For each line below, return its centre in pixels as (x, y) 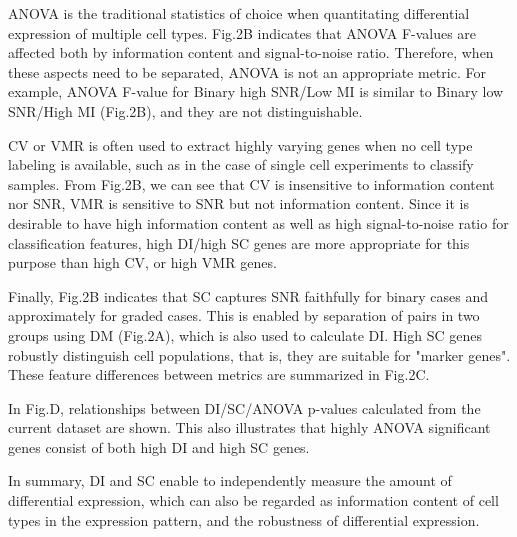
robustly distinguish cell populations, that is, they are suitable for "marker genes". (259, 354)
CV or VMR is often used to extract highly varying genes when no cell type (240, 144)
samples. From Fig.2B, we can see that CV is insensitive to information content (251, 183)
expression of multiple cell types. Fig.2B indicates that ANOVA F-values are (242, 32)
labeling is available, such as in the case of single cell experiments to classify (241, 164)
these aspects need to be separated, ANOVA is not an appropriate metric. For (247, 71)
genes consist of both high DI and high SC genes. (159, 446)
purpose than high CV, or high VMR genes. (142, 262)
